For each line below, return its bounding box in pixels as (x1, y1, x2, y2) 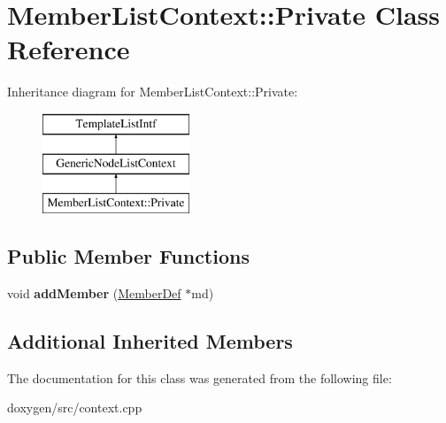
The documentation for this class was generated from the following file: (7, 368, 392, 387)
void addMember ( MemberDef (7, 284, 181, 303)
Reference (7, 31, 130, 67)
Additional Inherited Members (7, 327, 293, 355)
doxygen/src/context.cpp (7, 398, 142, 417)
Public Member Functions (7, 242, 250, 270)
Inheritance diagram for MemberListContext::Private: (7, 82, 298, 101)
